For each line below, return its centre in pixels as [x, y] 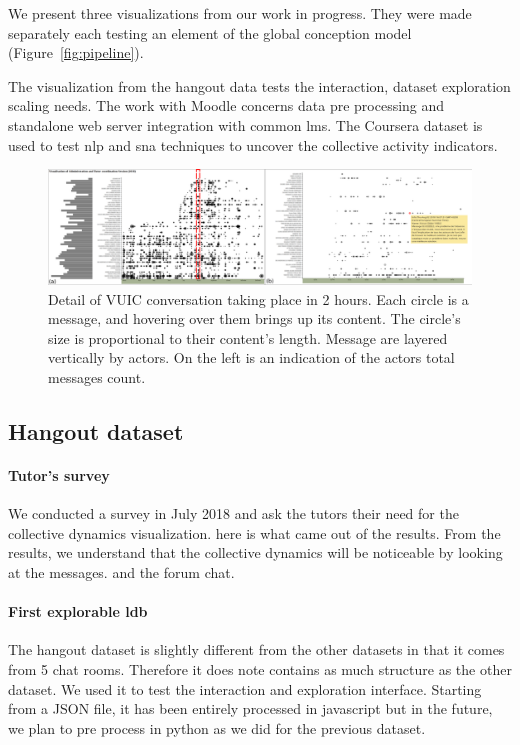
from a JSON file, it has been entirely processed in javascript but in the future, [250, 708]
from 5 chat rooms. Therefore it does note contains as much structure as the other [260, 669]
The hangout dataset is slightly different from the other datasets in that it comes [256, 649]
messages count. [97, 377]
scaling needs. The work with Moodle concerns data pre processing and [226, 105]
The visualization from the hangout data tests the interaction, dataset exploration [259, 85]
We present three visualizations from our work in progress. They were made [240, 13]
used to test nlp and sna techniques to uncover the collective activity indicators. [253, 144]
